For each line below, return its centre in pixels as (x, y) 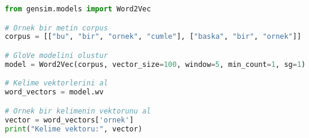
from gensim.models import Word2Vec (78, 9)
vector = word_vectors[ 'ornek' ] (69, 120)
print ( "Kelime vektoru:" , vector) (74, 129)
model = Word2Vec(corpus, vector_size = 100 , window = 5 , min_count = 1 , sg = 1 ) (155, 64)
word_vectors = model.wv (54, 92)
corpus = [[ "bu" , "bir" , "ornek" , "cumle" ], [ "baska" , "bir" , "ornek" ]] (153, 37)
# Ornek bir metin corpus (56, 28)
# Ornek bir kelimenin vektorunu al (78, 111)
